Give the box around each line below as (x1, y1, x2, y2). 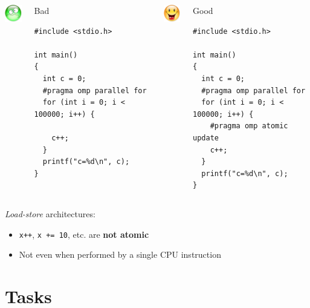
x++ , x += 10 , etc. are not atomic (19, 228, 149, 240)
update (193, 133, 219, 142)
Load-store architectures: (5, 207, 95, 220)
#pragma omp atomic (210, 122, 288, 131)
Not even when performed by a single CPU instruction (19, 248, 221, 261)
